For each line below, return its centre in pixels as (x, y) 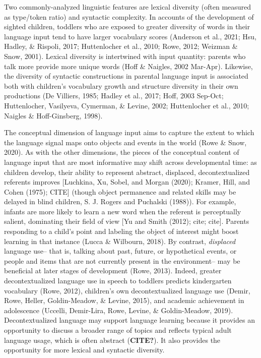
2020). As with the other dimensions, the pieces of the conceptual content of (122, 152)
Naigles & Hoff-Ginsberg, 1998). (53, 115)
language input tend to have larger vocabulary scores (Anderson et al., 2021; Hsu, (130, 36)
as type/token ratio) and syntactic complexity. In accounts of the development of (129, 16)
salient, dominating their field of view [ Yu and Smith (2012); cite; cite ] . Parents (127, 221)
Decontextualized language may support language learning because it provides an (129, 320)
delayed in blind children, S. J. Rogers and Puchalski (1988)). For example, (120, 201)
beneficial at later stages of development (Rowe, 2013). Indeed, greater (113, 271)
